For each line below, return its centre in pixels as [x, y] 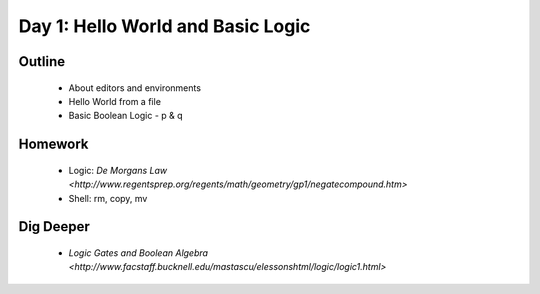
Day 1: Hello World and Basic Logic [164, 26]
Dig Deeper [54, 226]
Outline [41, 61]
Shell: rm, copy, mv [108, 198]
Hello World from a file [115, 101]
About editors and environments [135, 87]
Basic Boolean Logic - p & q [126, 116]
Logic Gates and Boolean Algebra [138, 252]
